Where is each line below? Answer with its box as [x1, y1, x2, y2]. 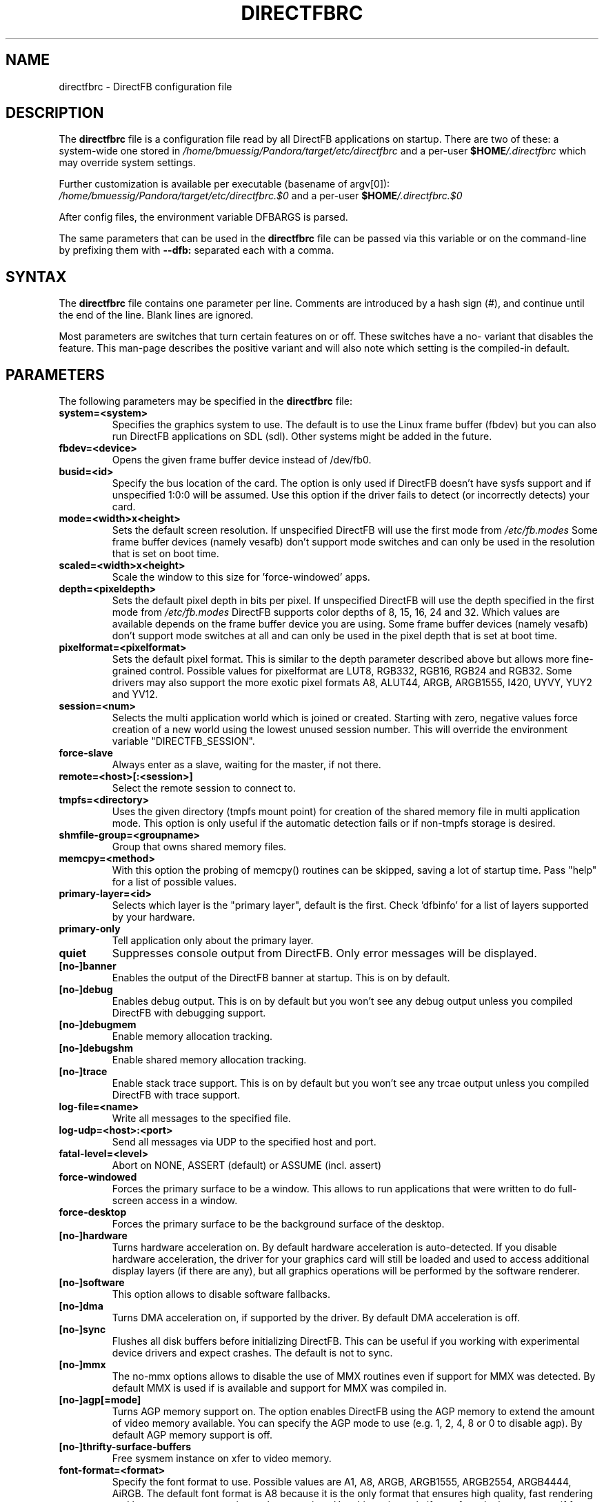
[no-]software [59, 1276, 125, 1289]
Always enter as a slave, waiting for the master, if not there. [112, 759, 381, 771]
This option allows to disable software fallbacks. [112, 1288, 330, 1301]
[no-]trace [59, 1065, 108, 1078]
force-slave [59, 747, 113, 759]
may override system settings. [59, 157, 196, 169]
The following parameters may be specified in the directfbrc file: [59, 395, 352, 408]
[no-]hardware [59, 1230, 128, 1242]
